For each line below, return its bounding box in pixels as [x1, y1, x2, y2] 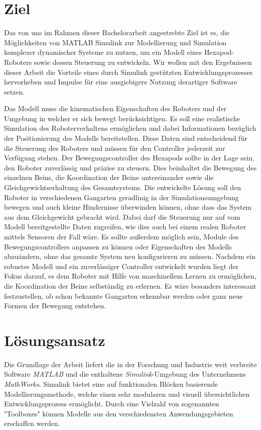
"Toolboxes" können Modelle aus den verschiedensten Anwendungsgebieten [4, 408, 233, 418]
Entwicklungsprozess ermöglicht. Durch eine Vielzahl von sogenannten [4, 398, 219, 409]
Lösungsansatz [4, 329, 105, 350]
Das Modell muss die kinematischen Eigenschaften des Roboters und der [4, 103, 227, 114]
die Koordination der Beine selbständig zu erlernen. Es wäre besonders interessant [4, 280, 256, 291]
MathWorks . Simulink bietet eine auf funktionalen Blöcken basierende [4, 379, 218, 389]
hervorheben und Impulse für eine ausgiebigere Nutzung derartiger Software [4, 76, 237, 87]
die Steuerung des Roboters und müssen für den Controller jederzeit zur [4, 142, 225, 153]
